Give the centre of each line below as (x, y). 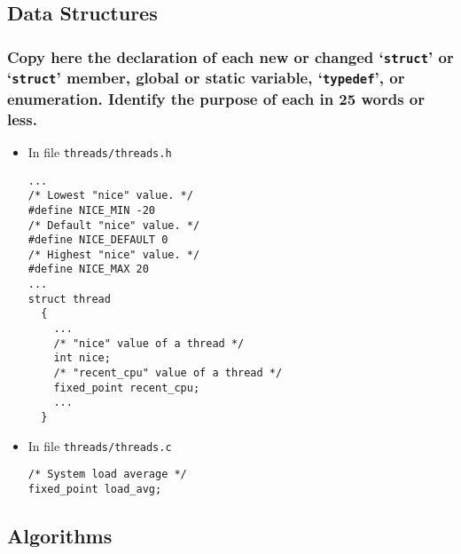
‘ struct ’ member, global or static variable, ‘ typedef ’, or (206, 78)
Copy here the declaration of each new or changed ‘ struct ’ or (230, 56)
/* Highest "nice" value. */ (114, 254)
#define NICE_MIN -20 (91, 210)
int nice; (82, 358)
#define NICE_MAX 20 (88, 269)
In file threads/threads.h (100, 151)
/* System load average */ (107, 475)
